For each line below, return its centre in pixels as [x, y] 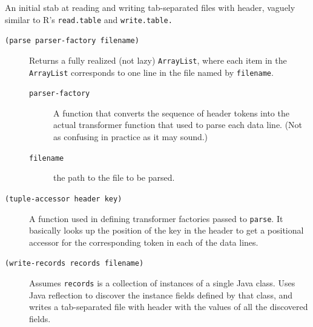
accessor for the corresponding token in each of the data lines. [144, 242]
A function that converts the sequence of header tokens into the [171, 113]
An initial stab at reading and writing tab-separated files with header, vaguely [150, 7]
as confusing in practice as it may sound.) [131, 137]
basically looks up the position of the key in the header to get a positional [166, 230]
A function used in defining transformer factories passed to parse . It [156, 218]
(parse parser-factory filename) [72, 41]
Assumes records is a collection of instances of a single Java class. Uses [162, 283]
